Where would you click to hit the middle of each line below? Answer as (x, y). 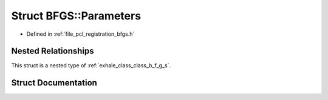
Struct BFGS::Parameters (76, 16)
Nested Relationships (53, 51)
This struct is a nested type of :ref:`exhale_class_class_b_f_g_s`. (91, 65)
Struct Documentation (54, 83)
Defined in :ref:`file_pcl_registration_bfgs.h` (80, 34)
